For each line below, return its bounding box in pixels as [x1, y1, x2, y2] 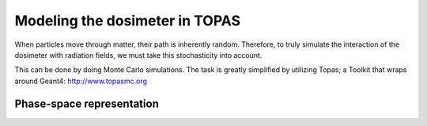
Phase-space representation [14, 97, 160, 110]
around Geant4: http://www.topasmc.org [14, 76, 148, 86]
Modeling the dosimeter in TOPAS [14, 12, 241, 29]
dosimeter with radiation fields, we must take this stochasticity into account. [14, 50, 263, 59]
